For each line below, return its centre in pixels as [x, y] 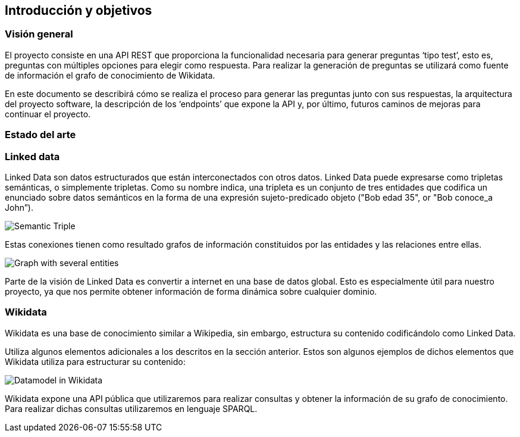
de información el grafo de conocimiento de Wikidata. [110, 75]
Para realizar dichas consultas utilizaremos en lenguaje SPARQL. [131, 408]
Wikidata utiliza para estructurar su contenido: [95, 361]
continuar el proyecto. [48, 114]
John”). [19, 207]
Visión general [39, 34]
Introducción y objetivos [79, 10]
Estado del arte [40, 135]
